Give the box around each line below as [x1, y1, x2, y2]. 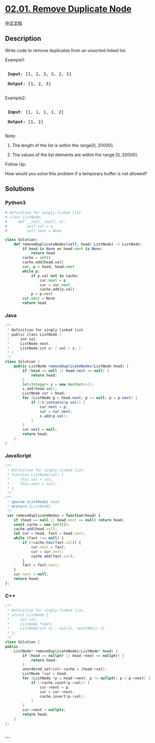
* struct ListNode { [7, 612, 49, 617]
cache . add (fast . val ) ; [31, 554, 75, 559]
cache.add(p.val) [39, 287, 75, 292]
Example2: [5, 95, 26, 101]
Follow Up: [5, 161, 27, 167]
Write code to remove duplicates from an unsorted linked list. [5, 47, 127, 53]
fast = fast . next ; [22, 563, 60, 568]
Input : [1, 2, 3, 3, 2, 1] [7, 71, 72, 76]
